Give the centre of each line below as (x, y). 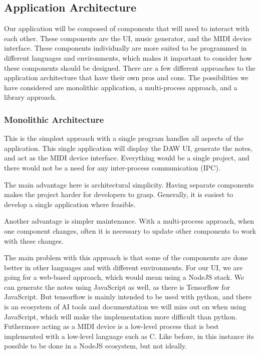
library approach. (31, 97)
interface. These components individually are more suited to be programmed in (125, 48)
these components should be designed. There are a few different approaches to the (130, 67)
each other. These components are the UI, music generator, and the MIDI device (128, 38)
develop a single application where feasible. (70, 204)
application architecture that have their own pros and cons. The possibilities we (126, 77)
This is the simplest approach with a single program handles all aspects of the (124, 138)
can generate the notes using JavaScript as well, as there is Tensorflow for (117, 287)
